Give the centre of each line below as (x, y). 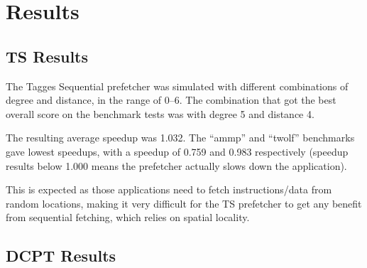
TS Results (47, 56)
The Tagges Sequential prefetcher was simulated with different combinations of (177, 86)
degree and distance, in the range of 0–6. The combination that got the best (171, 100)
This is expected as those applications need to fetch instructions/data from (169, 189)
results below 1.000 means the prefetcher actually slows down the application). (176, 165)
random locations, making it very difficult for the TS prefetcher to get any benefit (184, 203)
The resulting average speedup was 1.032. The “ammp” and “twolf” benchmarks (180, 138)
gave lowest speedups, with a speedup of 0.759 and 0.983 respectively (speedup (177, 151)
